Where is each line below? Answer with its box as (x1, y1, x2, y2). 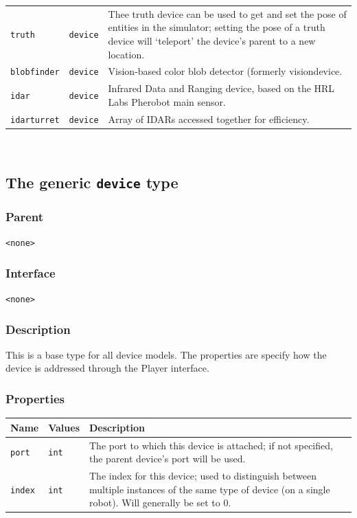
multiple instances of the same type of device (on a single (89, 482, 330, 496)
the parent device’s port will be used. (89, 451, 246, 466)
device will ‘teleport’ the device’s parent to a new (108, 33, 316, 47)
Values (48, 420, 80, 434)
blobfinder (10, 67, 60, 78)
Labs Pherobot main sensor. (108, 94, 226, 109)
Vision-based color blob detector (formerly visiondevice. (108, 64, 343, 78)
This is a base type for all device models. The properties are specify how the (5, 347, 327, 361)
